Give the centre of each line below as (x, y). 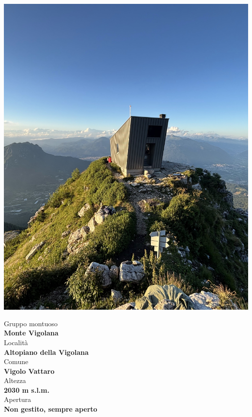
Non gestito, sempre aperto (51, 409)
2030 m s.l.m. (27, 390)
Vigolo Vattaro (29, 371)
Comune (16, 361)
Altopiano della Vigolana (46, 352)
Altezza (15, 380)
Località (16, 342)
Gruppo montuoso (31, 323)
